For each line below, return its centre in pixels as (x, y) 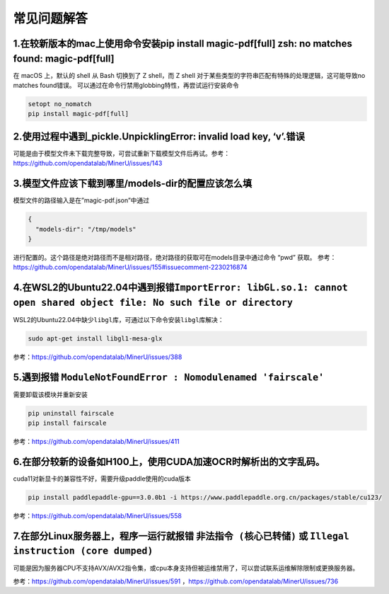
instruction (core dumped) (83, 551)
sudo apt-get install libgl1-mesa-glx (95, 338)
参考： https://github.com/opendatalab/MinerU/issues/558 (97, 515)
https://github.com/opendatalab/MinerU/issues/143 (88, 164)
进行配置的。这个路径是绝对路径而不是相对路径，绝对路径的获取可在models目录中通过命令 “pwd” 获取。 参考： (175, 257)
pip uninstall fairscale (71, 413)
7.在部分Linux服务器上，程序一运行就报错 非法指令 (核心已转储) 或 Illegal (181, 536)
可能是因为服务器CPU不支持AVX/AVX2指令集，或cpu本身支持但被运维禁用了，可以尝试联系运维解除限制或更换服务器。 (186, 568)
